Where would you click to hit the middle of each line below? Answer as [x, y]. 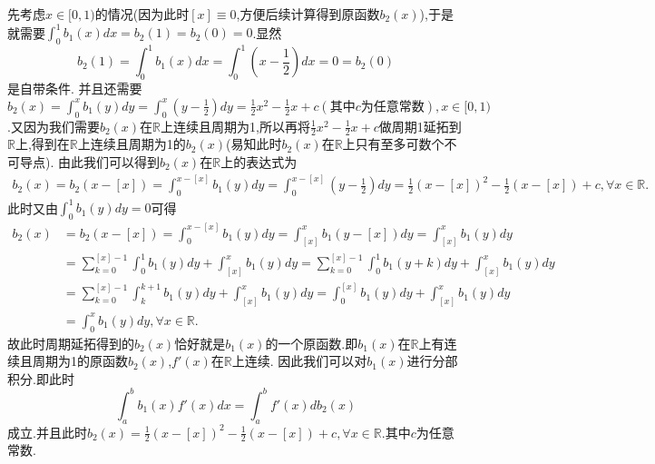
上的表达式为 [259, 162]
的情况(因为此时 [142, 14]
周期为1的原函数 [80, 361]
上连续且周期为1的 [132, 144]
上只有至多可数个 [393, 144]
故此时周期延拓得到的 [71, 343]
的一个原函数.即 [312, 343]
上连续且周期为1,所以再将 [235, 126]
